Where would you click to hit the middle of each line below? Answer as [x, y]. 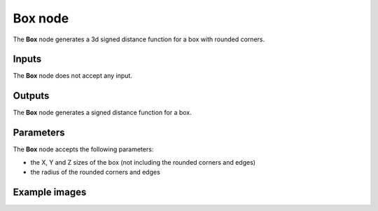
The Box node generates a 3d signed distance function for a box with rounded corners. [139, 39]
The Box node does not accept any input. [73, 76]
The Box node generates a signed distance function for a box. [102, 113]
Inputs [27, 59]
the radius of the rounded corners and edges [95, 172]
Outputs [31, 96]
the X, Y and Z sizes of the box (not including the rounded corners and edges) [143, 162]
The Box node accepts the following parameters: [83, 149]
